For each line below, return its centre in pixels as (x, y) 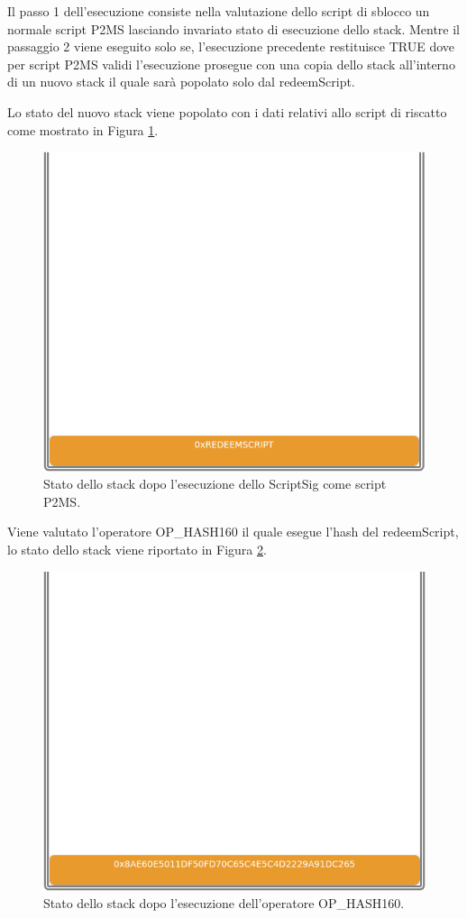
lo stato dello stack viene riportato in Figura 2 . (137, 549)
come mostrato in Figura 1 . (83, 129)
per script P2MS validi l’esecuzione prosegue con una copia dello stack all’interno (231, 64)
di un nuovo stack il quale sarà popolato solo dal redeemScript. (181, 82)
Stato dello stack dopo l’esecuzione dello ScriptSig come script (215, 484)
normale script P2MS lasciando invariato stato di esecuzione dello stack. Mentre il (233, 28)
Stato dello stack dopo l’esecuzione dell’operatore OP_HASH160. (224, 903)
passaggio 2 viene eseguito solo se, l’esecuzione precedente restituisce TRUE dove (231, 46)
